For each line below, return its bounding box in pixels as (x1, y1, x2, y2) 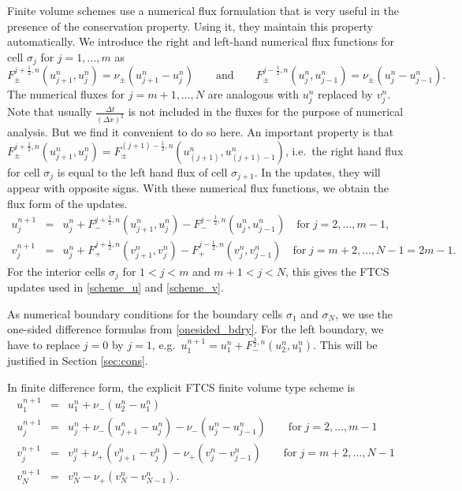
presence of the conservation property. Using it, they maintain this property (7, 17, 374, 34)
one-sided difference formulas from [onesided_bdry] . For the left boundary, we (7, 321, 384, 337)
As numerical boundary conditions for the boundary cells (7, 305, 283, 322)
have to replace (7, 337, 80, 353)
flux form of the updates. (7, 195, 128, 211)
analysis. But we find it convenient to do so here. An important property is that (7, 124, 394, 140)
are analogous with (207, 86, 299, 102)
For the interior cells (7, 262, 106, 279)
